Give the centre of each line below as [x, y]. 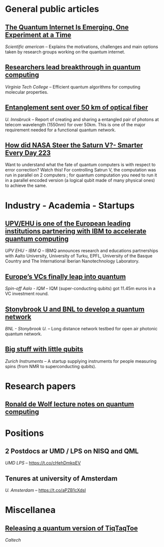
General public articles [52, 9]
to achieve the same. [26, 186]
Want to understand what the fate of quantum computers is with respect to [80, 165]
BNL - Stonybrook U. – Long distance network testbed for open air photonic [81, 329]
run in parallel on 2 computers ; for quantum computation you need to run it [81, 175]
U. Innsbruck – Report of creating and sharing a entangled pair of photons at [82, 119]
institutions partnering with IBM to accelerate [76, 231]
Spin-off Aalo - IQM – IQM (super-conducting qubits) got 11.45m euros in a [80, 288]
